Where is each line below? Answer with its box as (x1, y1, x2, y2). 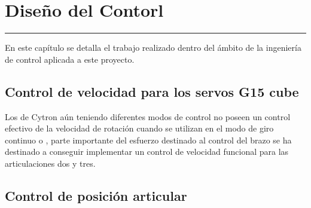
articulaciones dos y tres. (5, 157, 96, 169)
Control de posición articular (5, 186, 187, 204)
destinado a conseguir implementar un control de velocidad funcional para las (5, 145, 289, 158)
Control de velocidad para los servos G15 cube (5, 82, 299, 100)
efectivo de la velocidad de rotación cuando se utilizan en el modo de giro (5, 122, 274, 134)
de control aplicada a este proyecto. (5, 53, 135, 65)
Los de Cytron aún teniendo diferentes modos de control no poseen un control (5, 110, 291, 123)
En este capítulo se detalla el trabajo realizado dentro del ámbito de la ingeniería (5, 41, 301, 54)
